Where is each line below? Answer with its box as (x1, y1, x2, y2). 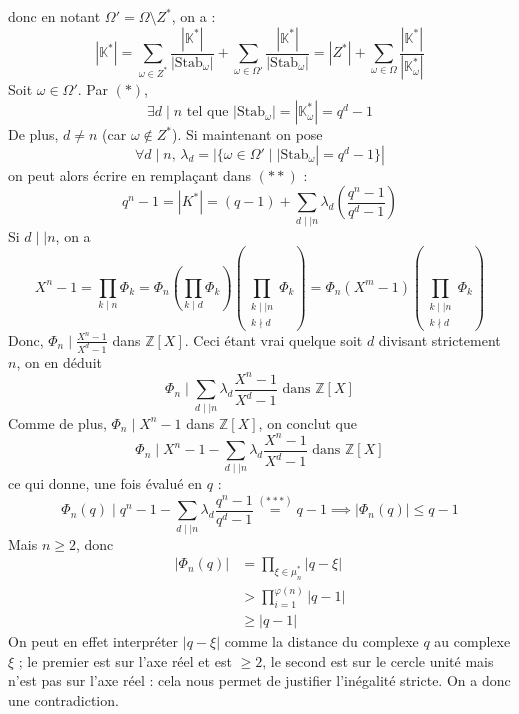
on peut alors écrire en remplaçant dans (8, 164, 251, 185)
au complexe (434, 631, 511, 652)
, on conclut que (258, 412, 357, 433)
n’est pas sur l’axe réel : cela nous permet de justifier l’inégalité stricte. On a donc (8, 670, 511, 691)
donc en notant (8, 6, 101, 26)
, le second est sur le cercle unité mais (262, 650, 494, 671)
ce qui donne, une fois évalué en (8, 473, 203, 494)
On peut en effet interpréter (8, 631, 179, 652)
